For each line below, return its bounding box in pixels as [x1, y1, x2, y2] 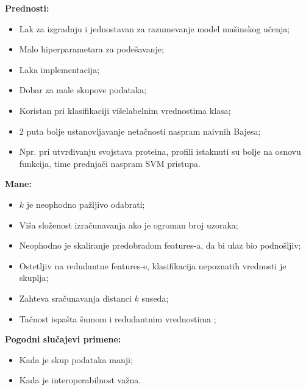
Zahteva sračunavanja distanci [19, 291, 132, 304]
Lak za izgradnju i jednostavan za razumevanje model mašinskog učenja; [19, 22, 290, 35]
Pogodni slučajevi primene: [5, 333, 121, 346]
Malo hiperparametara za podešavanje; [19, 43, 164, 55]
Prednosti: [5, 2, 49, 14]
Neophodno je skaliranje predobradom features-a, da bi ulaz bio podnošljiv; [19, 239, 301, 252]
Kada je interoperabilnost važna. [19, 374, 141, 386]
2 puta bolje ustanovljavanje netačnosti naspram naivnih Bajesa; [19, 124, 261, 137]
